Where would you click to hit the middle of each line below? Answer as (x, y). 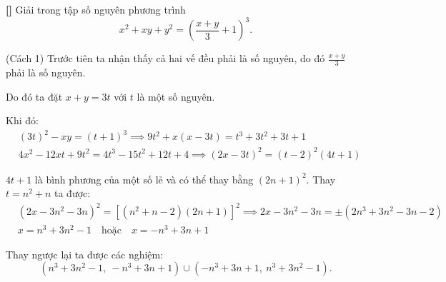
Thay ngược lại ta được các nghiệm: (85, 254)
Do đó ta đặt (34, 96)
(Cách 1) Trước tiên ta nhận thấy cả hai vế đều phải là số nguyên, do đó (165, 58)
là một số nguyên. (176, 96)
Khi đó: (22, 120)
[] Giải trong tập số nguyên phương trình (96, 9)
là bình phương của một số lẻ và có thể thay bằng (144, 179)
